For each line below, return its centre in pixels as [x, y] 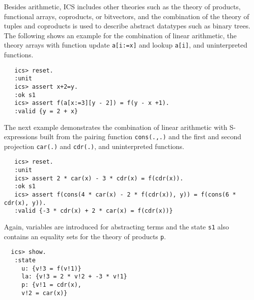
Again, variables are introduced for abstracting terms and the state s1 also [116, 227]
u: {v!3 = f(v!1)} [51, 268]
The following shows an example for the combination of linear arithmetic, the [120, 35]
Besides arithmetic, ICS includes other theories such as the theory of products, [122, 6]
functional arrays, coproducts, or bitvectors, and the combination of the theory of [127, 16]
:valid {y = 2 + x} [46, 111]
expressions [21, 137]
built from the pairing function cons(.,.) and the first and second [141, 137]
